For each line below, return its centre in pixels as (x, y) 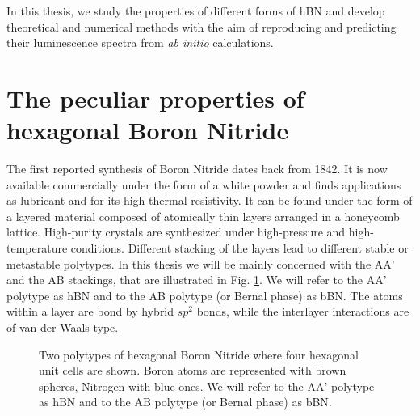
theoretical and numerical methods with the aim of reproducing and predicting (202, 26)
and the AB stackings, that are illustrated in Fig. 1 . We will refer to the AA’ (197, 280)
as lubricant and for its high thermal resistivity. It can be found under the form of (210, 200)
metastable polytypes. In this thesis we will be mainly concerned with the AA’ (201, 263)
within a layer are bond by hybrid (90, 311)
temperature (37, 248)
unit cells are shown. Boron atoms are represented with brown (193, 370)
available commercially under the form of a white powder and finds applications (204, 184)
